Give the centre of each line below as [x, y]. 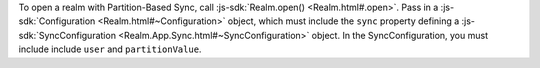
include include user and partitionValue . [110, 49]
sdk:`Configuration [57, 21]
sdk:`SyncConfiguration [67, 35]
